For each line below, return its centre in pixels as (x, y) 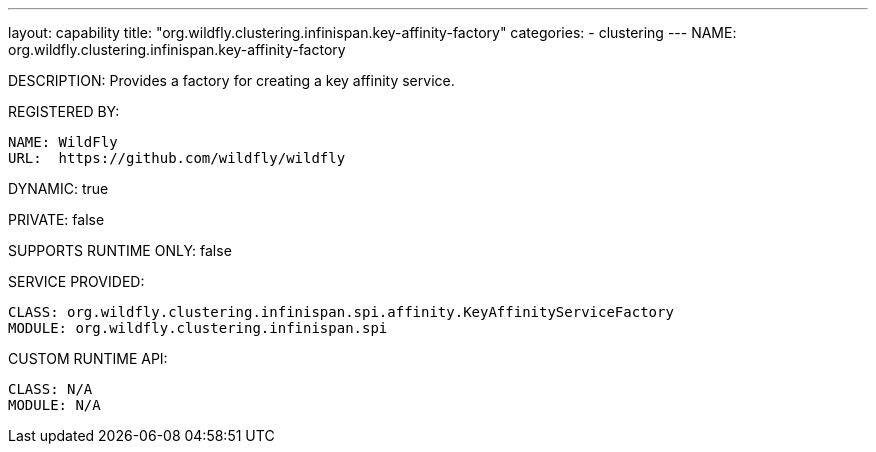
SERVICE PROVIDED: (76, 281)
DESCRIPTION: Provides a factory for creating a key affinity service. (231, 80)
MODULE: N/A (54, 405)
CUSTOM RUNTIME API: (88, 358)
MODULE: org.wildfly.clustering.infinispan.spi (198, 328)
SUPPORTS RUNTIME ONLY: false (120, 250)
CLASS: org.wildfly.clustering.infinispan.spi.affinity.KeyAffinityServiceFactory (341, 312)
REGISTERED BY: (64, 111)
